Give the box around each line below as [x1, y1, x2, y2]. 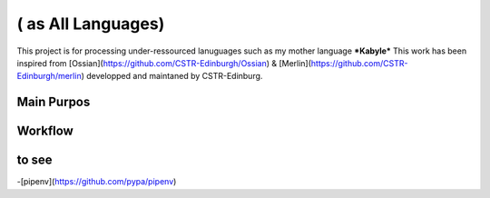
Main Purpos [16, 94, 91, 110]
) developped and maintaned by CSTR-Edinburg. [81, 71, 263, 82]
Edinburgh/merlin [16, 71, 82, 82]
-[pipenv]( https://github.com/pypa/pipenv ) [16, 176, 177, 187]
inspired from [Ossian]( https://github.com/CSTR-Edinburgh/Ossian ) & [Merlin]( [16, 57, 312, 68]
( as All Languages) [16, 14, 165, 34]
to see [16, 153, 54, 168]
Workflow [16, 124, 74, 139]
